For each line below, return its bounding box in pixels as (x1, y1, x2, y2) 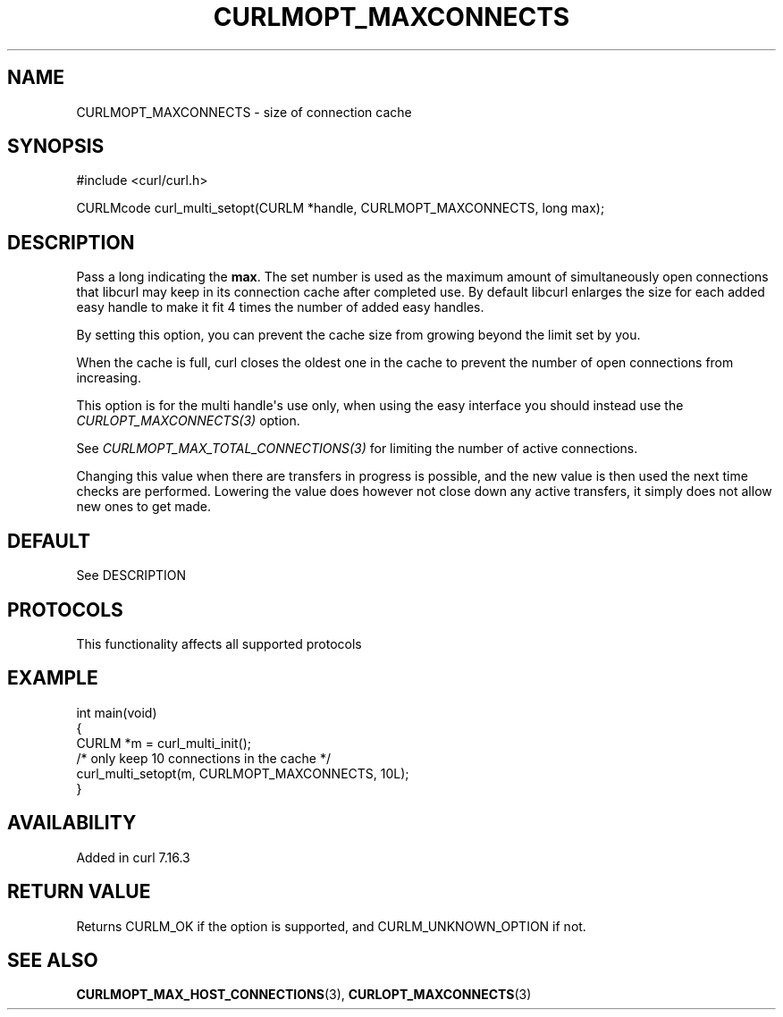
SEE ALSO (7, 948, 98, 971)
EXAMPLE (7, 667, 98, 690)
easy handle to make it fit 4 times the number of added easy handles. (76, 299, 484, 315)
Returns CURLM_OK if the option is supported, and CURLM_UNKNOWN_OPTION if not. (76, 918, 586, 934)
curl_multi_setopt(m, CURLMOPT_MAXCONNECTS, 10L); (76, 765, 409, 781)
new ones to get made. (76, 499, 212, 515)
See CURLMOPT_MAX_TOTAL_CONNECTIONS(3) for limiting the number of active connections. (76, 441, 638, 457)
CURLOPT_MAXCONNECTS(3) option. (76, 413, 300, 429)
